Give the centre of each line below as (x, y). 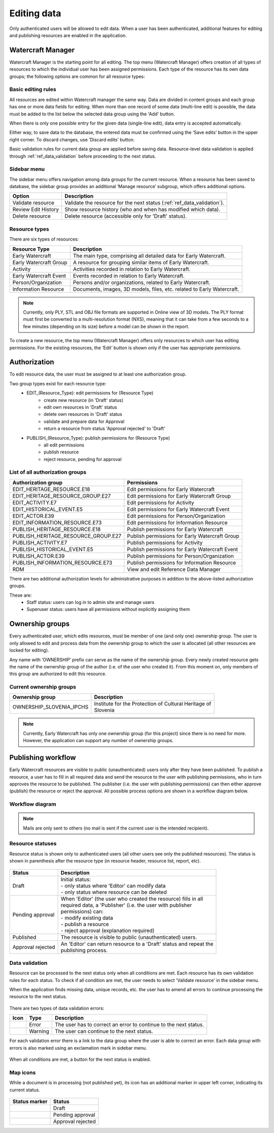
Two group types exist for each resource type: (58, 383)
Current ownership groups (43, 687)
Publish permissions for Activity (165, 542)
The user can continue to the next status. (104, 1031)
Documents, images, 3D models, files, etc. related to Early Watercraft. (156, 289)
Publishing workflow (43, 758)
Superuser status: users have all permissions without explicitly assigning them (108, 609)
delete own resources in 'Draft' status (83, 414)
